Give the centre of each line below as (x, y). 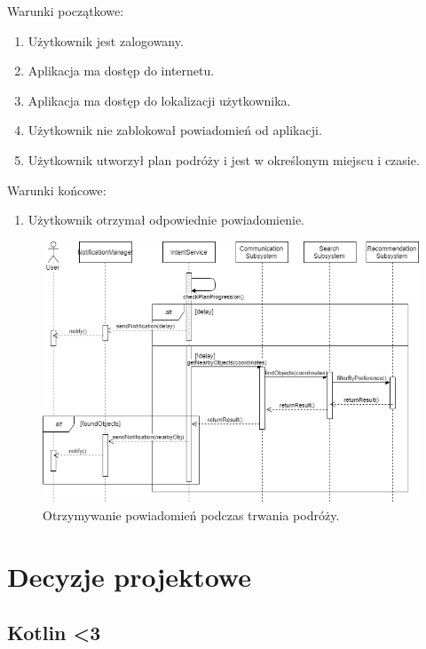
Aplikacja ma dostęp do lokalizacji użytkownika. (159, 100)
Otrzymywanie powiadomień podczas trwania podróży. (191, 514)
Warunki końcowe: (57, 190)
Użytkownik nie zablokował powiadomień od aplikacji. (175, 130)
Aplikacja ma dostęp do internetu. (121, 71)
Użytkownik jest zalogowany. (106, 40)
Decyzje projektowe (129, 576)
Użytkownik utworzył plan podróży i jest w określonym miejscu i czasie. (224, 159)
